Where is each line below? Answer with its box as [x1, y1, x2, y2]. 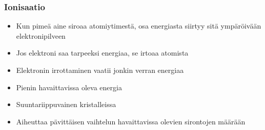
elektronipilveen [16, 30, 66, 41]
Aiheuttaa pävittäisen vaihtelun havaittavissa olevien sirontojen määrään [16, 116, 246, 126]
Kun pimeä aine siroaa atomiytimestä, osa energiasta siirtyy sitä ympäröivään [16, 20, 261, 31]
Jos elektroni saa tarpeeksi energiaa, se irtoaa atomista [16, 47, 189, 58]
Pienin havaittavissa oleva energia [16, 82, 122, 92]
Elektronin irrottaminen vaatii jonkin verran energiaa [16, 65, 184, 75]
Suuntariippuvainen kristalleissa [16, 99, 116, 110]
